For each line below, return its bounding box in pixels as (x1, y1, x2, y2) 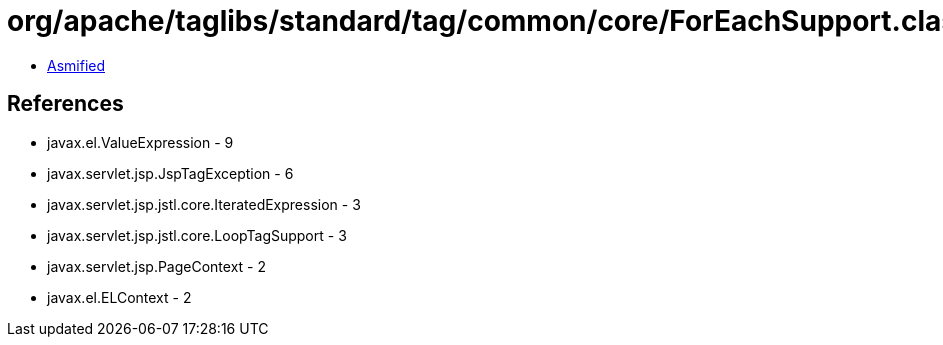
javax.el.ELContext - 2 (47, 288, 192, 306)
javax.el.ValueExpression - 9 (47, 133, 234, 151)
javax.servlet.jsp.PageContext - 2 (47, 257, 266, 275)
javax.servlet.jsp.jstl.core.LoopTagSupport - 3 (47, 226, 347, 244)
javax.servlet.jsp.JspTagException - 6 (47, 164, 294, 182)
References (7, 91, 124, 117)
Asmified (47, 56, 106, 74)
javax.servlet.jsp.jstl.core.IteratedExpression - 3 (47, 195, 361, 213)
